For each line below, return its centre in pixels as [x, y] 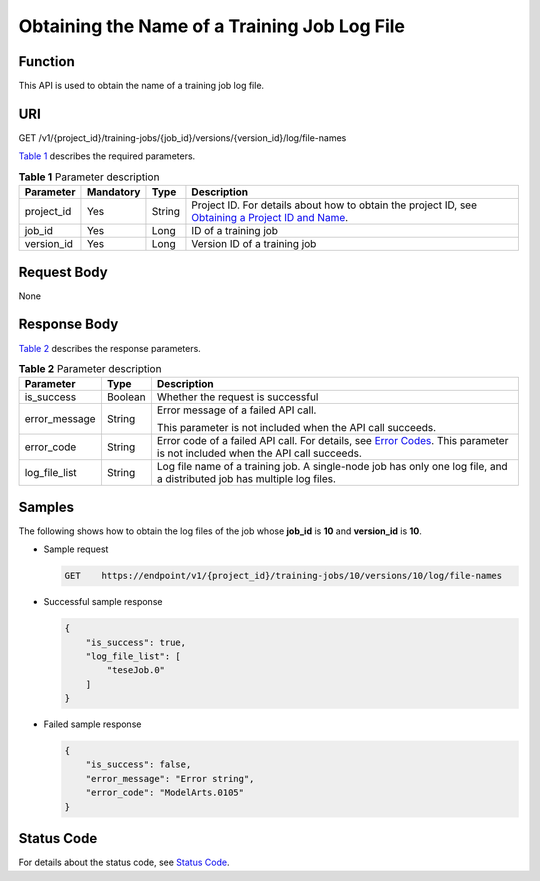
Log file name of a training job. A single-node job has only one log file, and [332, 467]
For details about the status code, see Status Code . [124, 862]
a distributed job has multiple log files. [246, 479]
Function [46, 61]
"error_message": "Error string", [170, 778]
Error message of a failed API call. [236, 410]
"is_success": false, [138, 764]
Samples [46, 506]
